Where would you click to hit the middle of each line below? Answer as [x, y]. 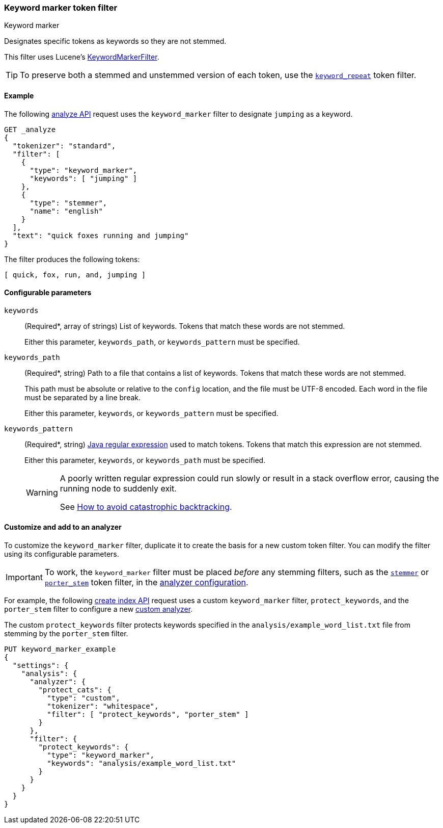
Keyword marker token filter [61, 8]
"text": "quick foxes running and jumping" [101, 235]
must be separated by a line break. [83, 397]
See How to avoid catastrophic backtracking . [146, 507]
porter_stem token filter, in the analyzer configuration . [146, 583]
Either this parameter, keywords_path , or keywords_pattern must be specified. [162, 342]
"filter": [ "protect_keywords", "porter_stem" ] [148, 715]
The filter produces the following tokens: [72, 259]
